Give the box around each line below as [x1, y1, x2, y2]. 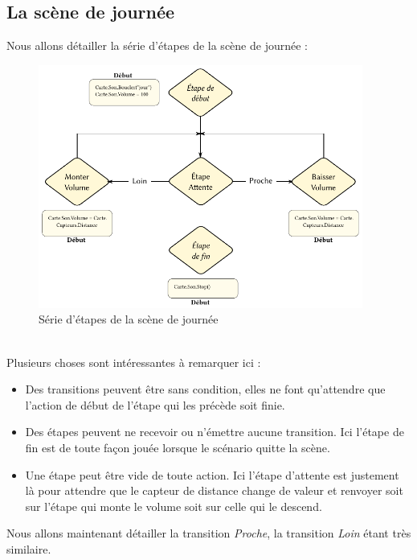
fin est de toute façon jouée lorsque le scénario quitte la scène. [25, 439, 330, 456]
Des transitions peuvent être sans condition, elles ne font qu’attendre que [25, 381, 386, 397]
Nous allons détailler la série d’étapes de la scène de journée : [6, 37, 308, 54]
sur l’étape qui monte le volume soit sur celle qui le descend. [25, 497, 322, 514]
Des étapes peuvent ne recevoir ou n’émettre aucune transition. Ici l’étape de [25, 423, 404, 440]
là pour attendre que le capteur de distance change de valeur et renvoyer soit [25, 482, 403, 499]
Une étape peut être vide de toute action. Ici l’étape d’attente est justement [25, 466, 399, 483]
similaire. [6, 541, 51, 558]
